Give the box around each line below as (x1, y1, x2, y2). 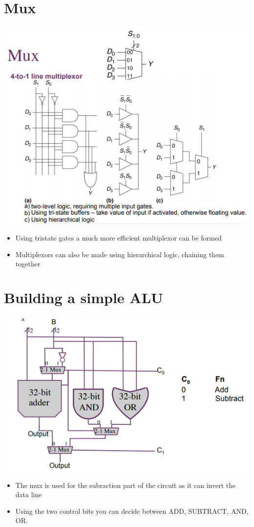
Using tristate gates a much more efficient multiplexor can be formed (15, 233, 222, 242)
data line (15, 489, 42, 500)
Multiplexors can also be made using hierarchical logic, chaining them (15, 249, 224, 259)
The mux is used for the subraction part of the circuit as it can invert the (15, 480, 236, 490)
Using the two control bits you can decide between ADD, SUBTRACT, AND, (15, 505, 249, 516)
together (15, 259, 41, 269)
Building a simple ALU (4, 287, 163, 307)
